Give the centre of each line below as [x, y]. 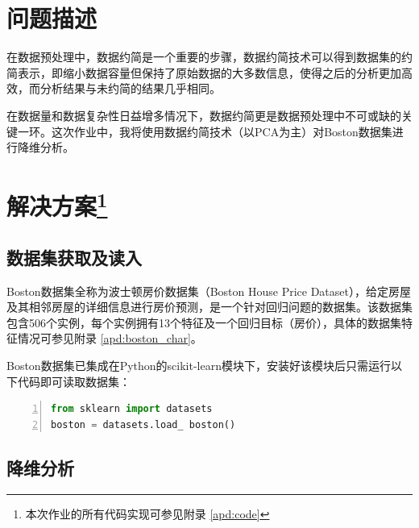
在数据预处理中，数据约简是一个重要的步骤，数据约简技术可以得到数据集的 [204, 57]
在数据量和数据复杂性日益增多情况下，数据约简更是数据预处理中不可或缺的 [204, 115]
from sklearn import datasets [132, 409]
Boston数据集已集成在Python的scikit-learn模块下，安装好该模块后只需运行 [199, 365]
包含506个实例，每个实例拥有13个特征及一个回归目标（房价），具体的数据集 [204, 322]
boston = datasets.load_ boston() [143, 424]
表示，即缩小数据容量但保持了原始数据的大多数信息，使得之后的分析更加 [209, 72]
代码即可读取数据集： [74, 381]
